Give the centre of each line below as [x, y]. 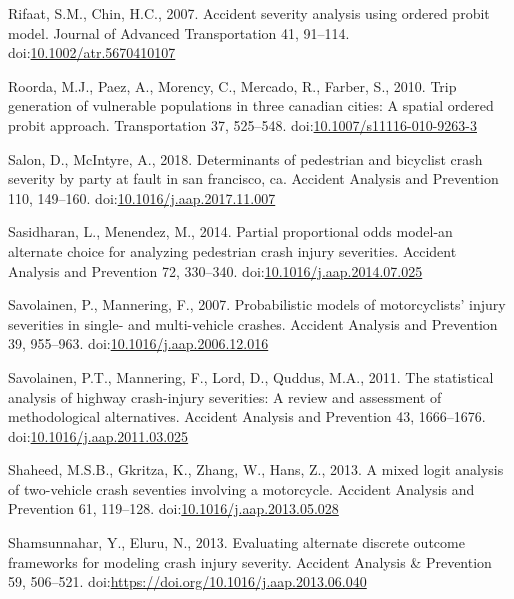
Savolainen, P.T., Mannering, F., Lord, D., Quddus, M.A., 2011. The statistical [251, 376]
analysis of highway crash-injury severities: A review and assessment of [225, 396]
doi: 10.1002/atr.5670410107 [92, 52]
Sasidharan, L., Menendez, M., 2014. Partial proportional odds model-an [230, 231]
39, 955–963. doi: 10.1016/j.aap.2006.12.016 [138, 343]
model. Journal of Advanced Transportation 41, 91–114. [179, 32]
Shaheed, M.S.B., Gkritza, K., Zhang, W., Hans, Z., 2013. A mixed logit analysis [256, 469]
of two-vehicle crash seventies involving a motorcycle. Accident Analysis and [241, 488]
